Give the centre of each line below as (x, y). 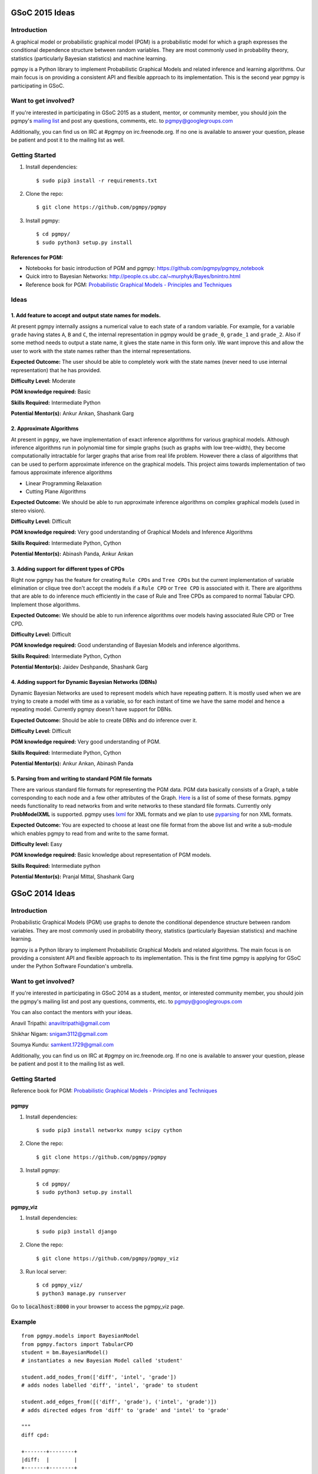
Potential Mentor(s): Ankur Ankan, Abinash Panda (72, 764)
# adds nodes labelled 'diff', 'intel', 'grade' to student (110, 1385)
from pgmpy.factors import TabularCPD (77, 1344)
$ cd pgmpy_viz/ (59, 1285)
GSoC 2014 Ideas (43, 893)
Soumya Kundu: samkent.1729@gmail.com (62, 1045)
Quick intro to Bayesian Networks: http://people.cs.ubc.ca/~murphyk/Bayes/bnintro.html (133, 277)
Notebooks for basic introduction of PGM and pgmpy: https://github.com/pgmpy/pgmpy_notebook (145, 268)
